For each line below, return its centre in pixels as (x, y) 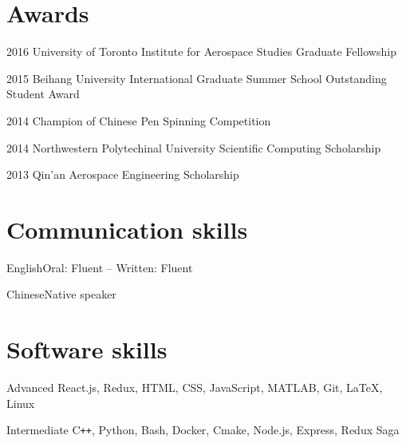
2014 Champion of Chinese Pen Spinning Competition (139, 120)
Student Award (43, 94)
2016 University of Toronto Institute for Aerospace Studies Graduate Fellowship (201, 51)
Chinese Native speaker (61, 294)
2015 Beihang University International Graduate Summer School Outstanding (197, 78)
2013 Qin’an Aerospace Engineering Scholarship (123, 174)
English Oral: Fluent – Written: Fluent (100, 267)
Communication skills (127, 229)
